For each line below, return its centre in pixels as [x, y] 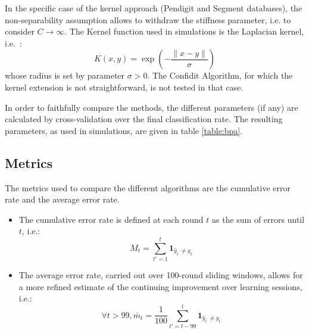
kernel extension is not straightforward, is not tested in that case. [124, 87]
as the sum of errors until [258, 219]
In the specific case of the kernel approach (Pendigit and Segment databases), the [154, 8]
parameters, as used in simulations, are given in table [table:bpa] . [124, 130]
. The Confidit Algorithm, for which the [220, 75]
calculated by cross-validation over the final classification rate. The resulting [144, 119]
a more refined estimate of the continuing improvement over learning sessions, [160, 286]
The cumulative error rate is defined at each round [111, 219]
